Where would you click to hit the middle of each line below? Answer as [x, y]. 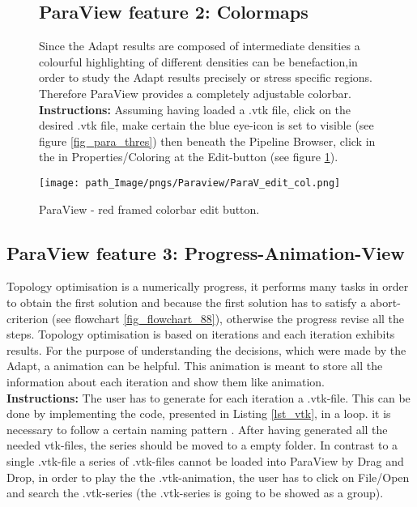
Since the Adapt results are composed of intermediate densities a [200, 46]
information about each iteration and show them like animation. [166, 381]
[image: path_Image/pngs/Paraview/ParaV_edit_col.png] [190, 183]
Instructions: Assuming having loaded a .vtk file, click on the [195, 109]
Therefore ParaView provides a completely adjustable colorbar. [195, 93]
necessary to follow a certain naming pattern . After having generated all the [197, 429]
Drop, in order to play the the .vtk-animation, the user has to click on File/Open [208, 477]
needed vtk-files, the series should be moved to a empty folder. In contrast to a [202, 445]
